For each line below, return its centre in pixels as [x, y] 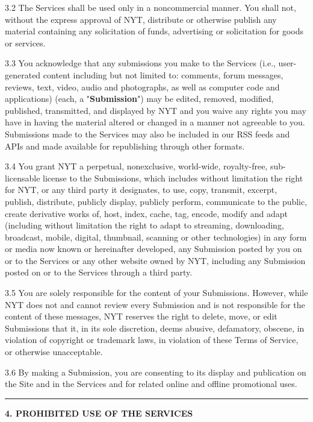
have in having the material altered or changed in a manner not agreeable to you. [155, 122]
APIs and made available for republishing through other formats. [125, 146]
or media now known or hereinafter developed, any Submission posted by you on [153, 249]
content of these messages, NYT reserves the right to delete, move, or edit [141, 316]
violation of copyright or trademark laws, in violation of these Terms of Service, [152, 340]
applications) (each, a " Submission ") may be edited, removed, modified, [139, 99]
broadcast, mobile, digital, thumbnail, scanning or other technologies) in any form [156, 237]
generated [23, 74]
